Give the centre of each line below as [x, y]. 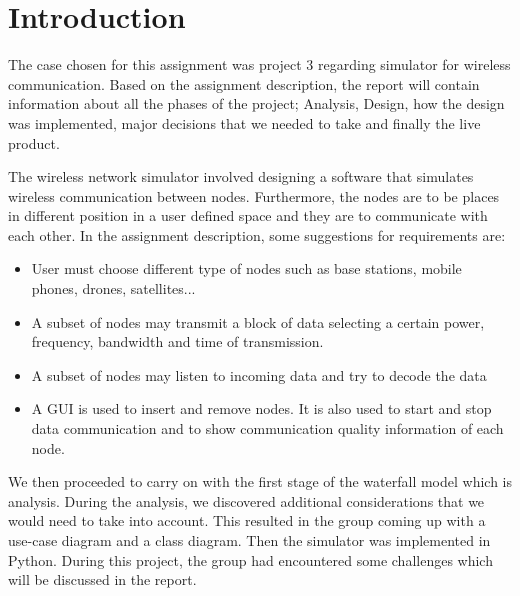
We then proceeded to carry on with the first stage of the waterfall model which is [260, 481]
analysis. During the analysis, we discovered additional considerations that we [246, 500]
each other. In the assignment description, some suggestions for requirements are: [257, 234]
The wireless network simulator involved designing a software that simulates [241, 176]
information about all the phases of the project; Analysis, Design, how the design [256, 103]
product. [34, 142]
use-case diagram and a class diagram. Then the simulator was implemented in [249, 540]
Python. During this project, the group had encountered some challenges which [250, 559]
